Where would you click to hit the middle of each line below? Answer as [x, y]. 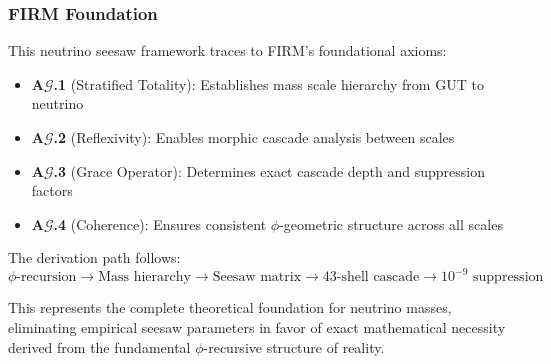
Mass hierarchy [144, 277]
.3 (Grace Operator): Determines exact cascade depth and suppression [269, 170]
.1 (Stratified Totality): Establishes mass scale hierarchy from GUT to [268, 83]
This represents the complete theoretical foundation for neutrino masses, [230, 307]
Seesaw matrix [257, 277]
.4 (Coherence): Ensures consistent [160, 223]
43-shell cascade [371, 277]
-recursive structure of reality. [294, 346]
